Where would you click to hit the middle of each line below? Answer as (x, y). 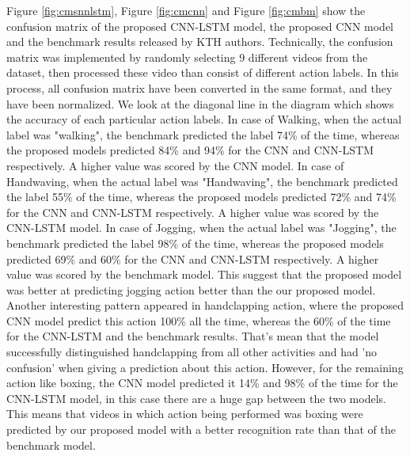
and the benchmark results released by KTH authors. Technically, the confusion (200, 42)
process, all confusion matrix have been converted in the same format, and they (199, 87)
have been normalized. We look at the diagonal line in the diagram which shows (200, 103)
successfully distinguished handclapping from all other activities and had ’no (192, 352)
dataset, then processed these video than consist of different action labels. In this (203, 72)
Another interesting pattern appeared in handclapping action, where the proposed (205, 305)
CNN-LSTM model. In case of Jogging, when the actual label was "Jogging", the (201, 228)
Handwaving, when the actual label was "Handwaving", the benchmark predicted (202, 181)
